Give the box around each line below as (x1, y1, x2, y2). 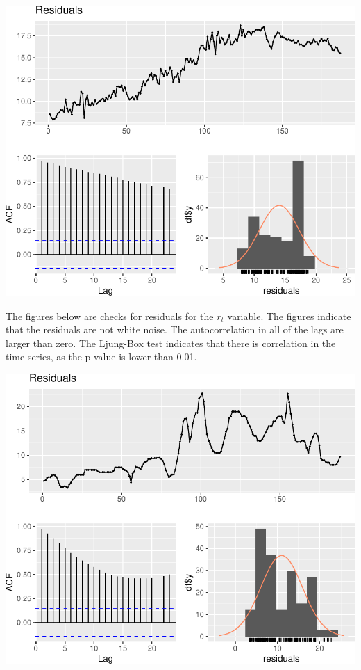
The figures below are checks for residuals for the (6, 308, 214, 323)
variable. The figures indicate (227, 308, 351, 323)
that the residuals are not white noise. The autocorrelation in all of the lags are (6, 322, 344, 337)
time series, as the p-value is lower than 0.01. (6, 349, 197, 364)
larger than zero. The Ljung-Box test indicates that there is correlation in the (6, 335, 336, 350)
